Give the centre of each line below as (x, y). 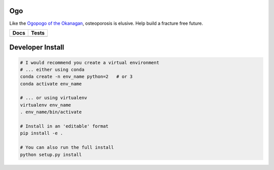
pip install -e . (42, 133)
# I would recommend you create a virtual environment (90, 62)
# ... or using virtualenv (54, 98)
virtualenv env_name (45, 105)
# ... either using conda (52, 69)
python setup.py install (51, 155)
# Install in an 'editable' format (64, 126)
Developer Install (37, 47)
